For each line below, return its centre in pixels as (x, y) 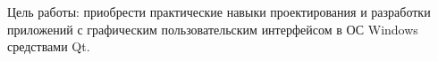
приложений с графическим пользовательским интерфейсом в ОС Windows (213, 29)
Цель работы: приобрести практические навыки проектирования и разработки (219, 11)
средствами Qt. (49, 46)
